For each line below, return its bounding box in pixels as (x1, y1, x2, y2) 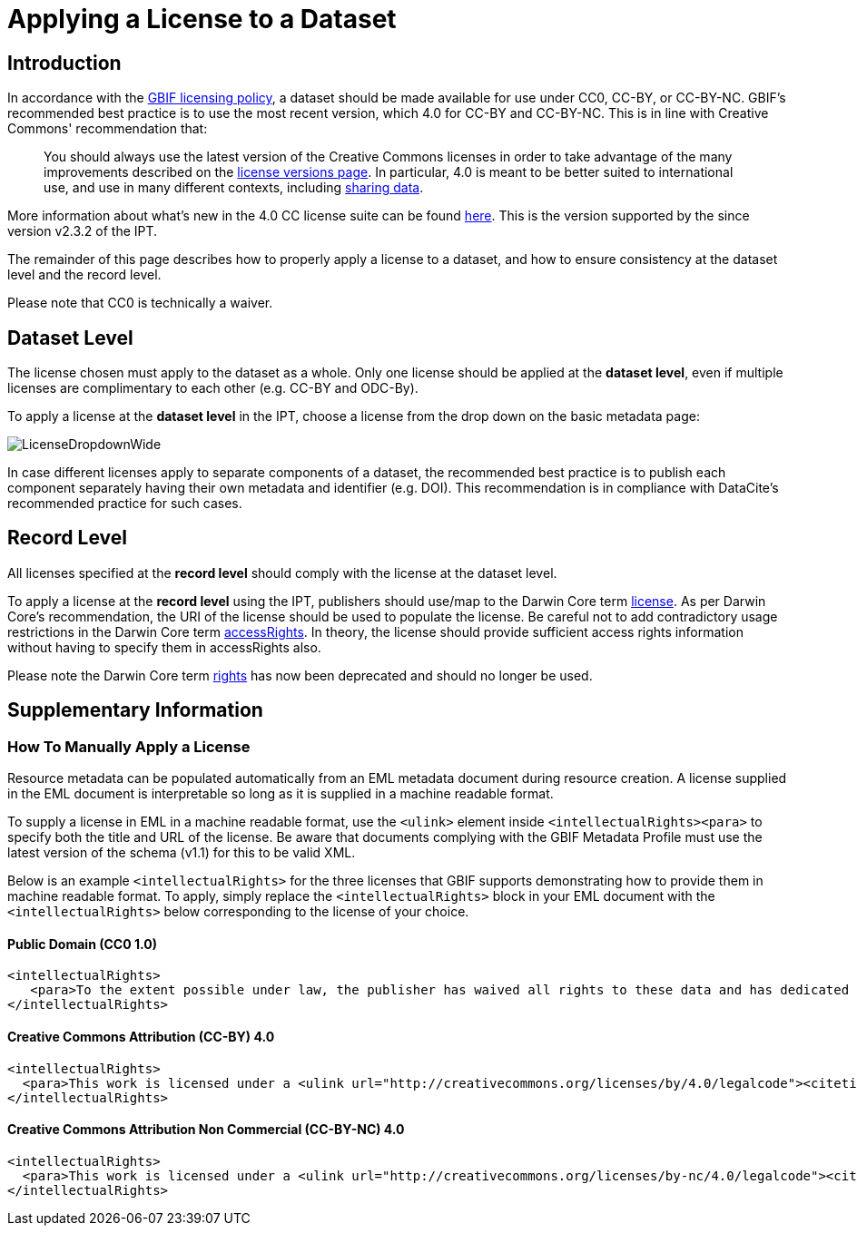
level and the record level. (7, 267, 162, 283)
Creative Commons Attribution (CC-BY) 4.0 (7, 1028, 275, 1044)
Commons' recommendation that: (7, 121, 208, 137)
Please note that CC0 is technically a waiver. (7, 295, 273, 311)
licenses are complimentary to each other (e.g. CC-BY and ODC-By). (7, 380, 419, 396)
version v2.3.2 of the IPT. (7, 223, 158, 240)
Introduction (7, 51, 122, 74)
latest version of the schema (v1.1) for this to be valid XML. (7, 845, 356, 861)
